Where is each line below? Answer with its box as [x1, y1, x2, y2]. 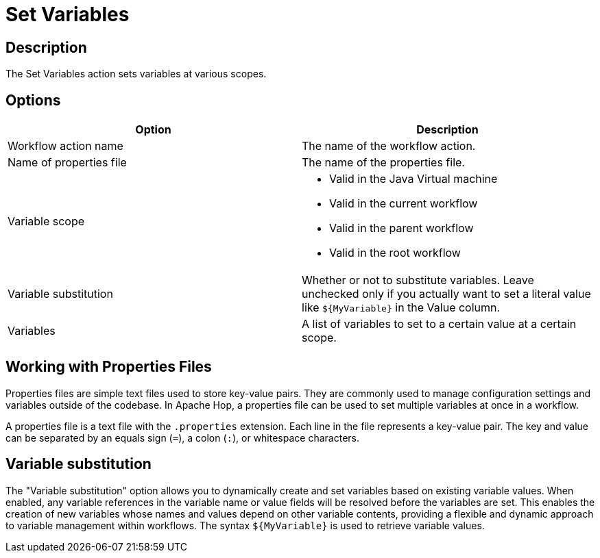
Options [5, 91, 61, 109]
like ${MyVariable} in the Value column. [302, 301, 501, 315]
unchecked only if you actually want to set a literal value [302, 287, 591, 301]
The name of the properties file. [302, 155, 465, 170]
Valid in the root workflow [329, 246, 461, 260]
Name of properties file [8, 155, 127, 170]
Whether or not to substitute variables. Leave [302, 273, 534, 288]
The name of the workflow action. [302, 139, 476, 153]
